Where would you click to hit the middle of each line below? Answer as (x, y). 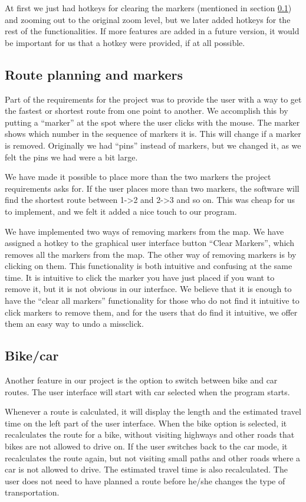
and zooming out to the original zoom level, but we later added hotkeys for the (148, 19)
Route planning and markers (94, 74)
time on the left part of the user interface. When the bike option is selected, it (146, 423)
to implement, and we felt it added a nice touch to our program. (121, 211)
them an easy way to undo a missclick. (74, 324)
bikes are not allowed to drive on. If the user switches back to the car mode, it (146, 446)
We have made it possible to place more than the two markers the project (138, 177)
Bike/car (32, 355)
